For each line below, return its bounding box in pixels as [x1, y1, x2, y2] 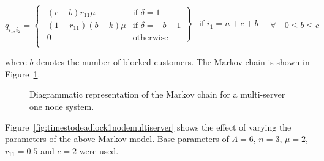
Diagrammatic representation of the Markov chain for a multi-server [29, 88, 285, 101]
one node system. [29, 99, 94, 112]
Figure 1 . [5, 67, 40, 80]
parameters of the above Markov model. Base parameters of [5, 132, 229, 145]
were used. [79, 144, 119, 157]
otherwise [132, 33, 168, 42]
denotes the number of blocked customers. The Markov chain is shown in [36, 55, 310, 68]
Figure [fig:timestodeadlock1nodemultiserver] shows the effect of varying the [5, 120, 292, 133]
